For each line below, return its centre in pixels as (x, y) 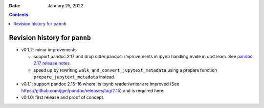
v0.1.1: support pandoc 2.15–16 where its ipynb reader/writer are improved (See (100, 84)
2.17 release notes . (52, 63)
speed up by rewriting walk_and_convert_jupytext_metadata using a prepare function (125, 70)
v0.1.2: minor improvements (49, 49)
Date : (15, 6)
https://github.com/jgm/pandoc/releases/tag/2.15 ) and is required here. (93, 91)
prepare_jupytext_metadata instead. (74, 77)
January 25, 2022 (66, 6)
